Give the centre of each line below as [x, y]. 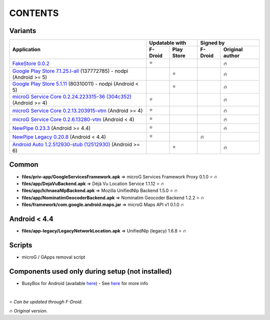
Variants [23, 31]
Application [26, 49]
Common [24, 165]
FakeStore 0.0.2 [31, 63]
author [231, 56]
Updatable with [168, 43]
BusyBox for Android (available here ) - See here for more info [85, 283]
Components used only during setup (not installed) [90, 271]
